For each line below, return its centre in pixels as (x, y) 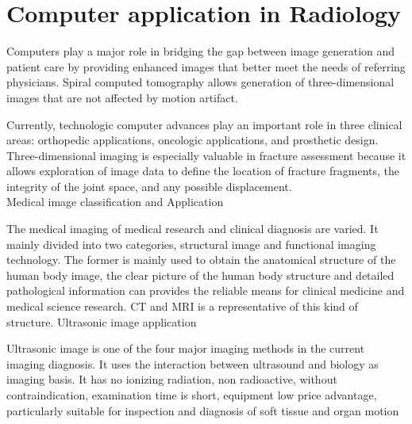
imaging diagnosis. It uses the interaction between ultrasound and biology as (193, 363)
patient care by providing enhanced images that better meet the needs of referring (206, 66)
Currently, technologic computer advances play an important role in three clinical (204, 124)
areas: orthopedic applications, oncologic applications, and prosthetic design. (193, 140)
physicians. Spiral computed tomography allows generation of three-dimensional (200, 82)
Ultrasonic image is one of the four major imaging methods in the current (186, 348)
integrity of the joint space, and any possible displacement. (149, 186)
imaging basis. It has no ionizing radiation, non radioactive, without (172, 379)
